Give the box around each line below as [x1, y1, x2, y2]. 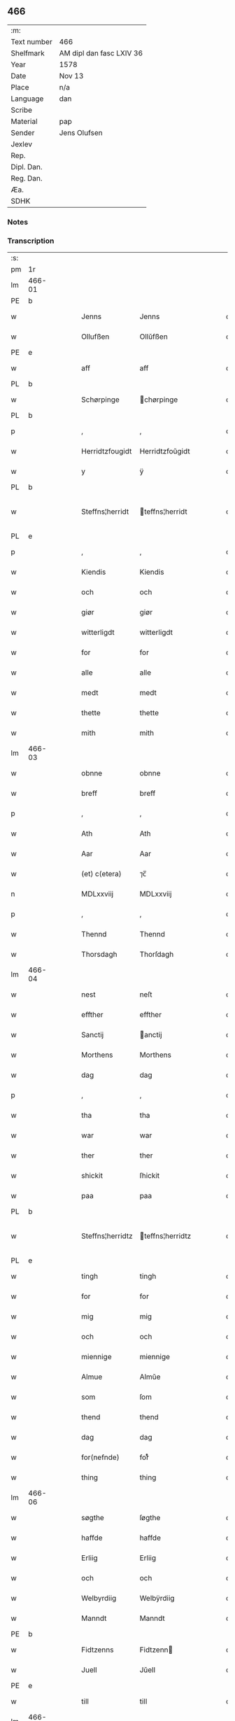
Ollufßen [81, 332, 110, 342]
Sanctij [81, 1030, 104, 1040]
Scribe [10, 105, 33, 115]
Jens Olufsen [59, 127, 103, 137]
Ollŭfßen [139, 332, 168, 342]
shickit [81, 1171, 104, 1181]
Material [10, 116, 38, 126]
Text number [10, 36, 52, 46]
